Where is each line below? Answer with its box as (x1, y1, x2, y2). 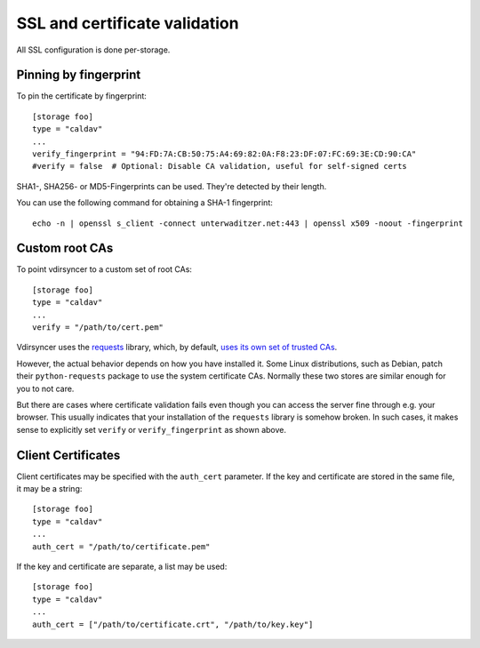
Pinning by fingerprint (16, 68, 141, 83)
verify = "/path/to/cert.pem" (32, 323, 164, 332)
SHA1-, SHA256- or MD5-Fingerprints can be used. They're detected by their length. (16, 180, 327, 191)
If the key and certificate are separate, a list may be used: (16, 561, 228, 572)
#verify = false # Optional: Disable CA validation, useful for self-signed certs (32, 161, 408, 172)
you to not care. (16, 383, 75, 394)
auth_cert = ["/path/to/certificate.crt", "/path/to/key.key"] (32, 619, 314, 629)
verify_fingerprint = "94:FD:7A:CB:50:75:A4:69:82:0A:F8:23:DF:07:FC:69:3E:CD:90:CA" (32, 149, 417, 159)
